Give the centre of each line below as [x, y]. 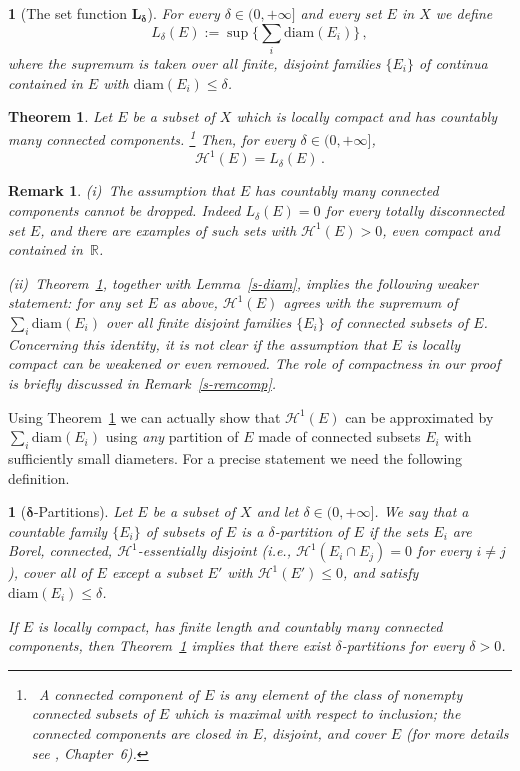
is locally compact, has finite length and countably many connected [240, 625]
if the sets [398, 530]
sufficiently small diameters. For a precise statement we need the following [235, 457]
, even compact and [441, 229]
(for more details [457, 732]
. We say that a [421, 511]
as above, [190, 302]
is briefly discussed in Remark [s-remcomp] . [142, 383]
